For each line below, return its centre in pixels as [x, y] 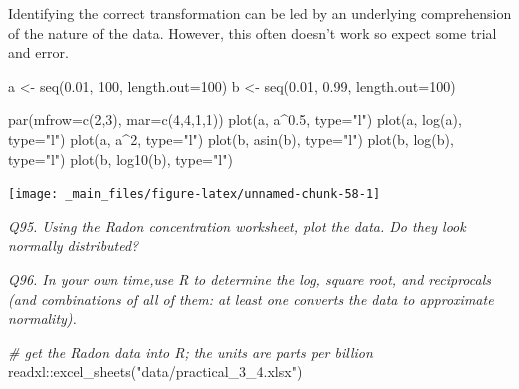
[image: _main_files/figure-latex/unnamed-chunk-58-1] [194, 194]
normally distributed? [73, 245]
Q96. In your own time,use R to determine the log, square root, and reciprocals [249, 279]
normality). [42, 318]
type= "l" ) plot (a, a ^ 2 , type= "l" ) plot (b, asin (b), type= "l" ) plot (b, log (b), [231, 138]
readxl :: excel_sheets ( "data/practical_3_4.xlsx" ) [155, 371]
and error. [38, 52]
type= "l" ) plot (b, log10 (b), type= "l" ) [120, 158]
